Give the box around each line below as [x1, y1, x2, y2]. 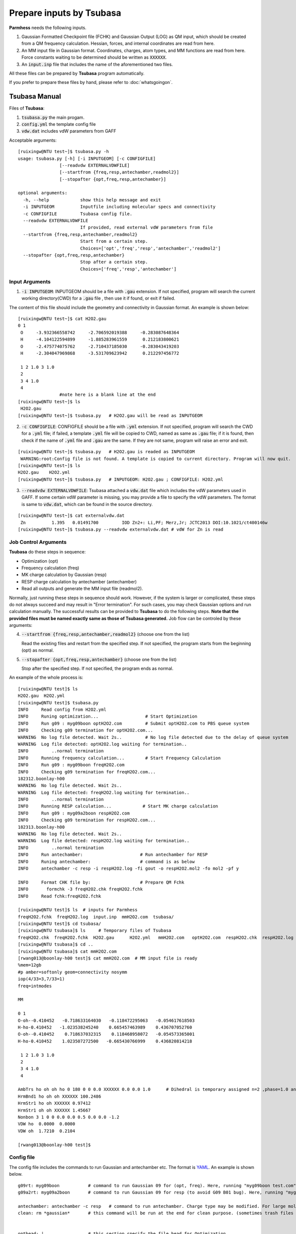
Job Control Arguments [9, 539, 67, 545]
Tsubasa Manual [9, 92, 61, 101]
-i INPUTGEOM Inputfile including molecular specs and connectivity [23, 204, 216, 210]
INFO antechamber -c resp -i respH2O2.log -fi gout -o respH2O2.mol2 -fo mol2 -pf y [18, 865, 239, 871]
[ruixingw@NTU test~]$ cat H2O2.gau [18, 316, 107, 322]
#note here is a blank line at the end [59, 392, 156, 397]
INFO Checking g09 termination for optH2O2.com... [18, 728, 153, 733]
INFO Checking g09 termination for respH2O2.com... [18, 817, 156, 823]
